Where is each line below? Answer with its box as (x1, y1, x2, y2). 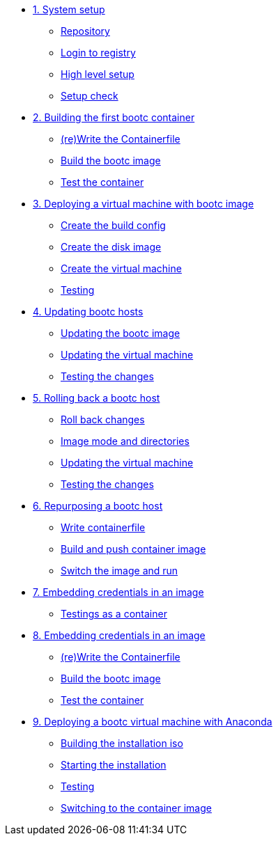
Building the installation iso (61, 737, 183, 749)
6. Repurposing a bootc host (33, 500, 163, 512)
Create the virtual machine (61, 262, 182, 274)
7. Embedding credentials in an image (33, 586, 204, 598)
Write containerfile (61, 521, 146, 533)
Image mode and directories (61, 435, 190, 447)
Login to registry (61, 47, 136, 58)
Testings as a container (61, 608, 167, 620)
